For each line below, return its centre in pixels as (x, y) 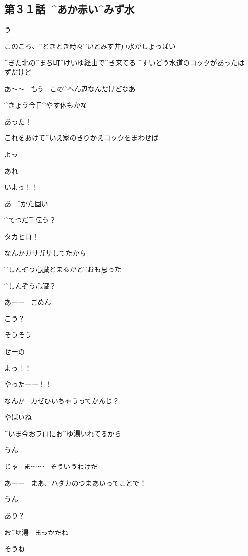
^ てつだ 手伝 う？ (30, 220)
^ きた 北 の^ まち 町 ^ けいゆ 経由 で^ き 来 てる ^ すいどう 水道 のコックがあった (121, 62)
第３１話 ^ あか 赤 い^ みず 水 (70, 9)
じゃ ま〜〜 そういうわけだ (51, 466)
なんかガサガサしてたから (45, 253)
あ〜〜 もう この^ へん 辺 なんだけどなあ (70, 88)
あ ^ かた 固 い (26, 203)
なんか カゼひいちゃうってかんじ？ (62, 400)
